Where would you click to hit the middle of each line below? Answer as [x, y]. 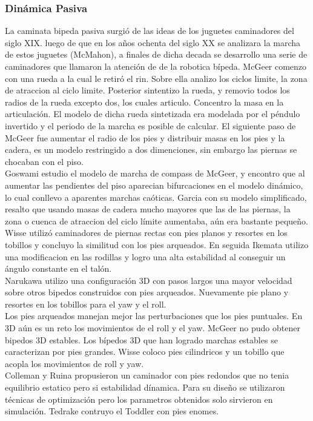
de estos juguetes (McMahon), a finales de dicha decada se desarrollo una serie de [156, 54]
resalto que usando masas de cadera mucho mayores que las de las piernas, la [148, 209]
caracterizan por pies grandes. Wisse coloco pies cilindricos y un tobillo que [145, 352]
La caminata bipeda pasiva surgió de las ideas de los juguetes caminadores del [150, 31]
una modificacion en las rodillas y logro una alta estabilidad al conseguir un [145, 256]
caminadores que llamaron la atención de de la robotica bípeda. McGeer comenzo [156, 66]
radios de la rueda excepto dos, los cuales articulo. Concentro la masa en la [144, 102]
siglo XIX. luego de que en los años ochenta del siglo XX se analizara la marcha [153, 42]
